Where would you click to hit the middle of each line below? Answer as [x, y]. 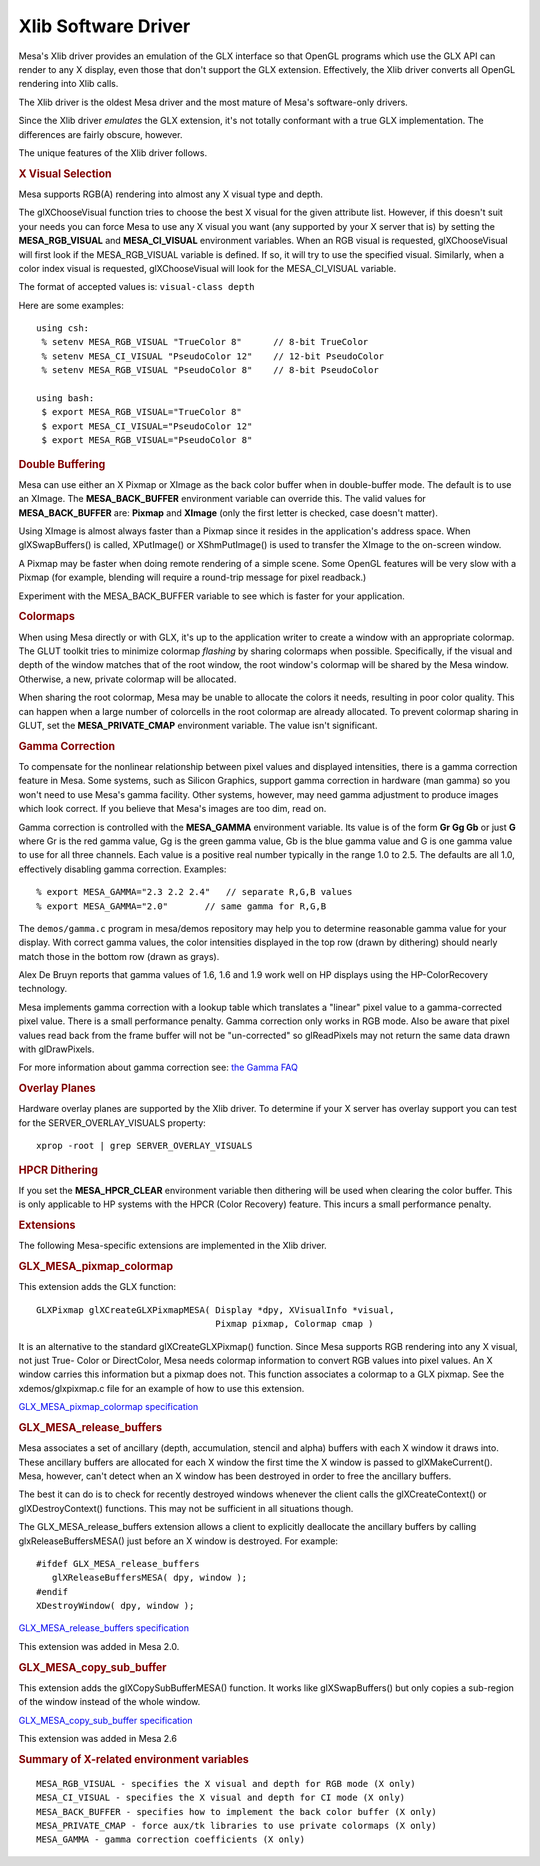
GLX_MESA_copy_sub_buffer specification [106, 1720]
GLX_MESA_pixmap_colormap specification [108, 1407]
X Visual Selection [65, 173]
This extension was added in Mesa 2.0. [99, 1646]
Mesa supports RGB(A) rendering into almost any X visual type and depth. [171, 194]
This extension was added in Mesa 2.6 [97, 1739]
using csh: [63, 328]
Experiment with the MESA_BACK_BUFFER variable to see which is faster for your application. [211, 596]
